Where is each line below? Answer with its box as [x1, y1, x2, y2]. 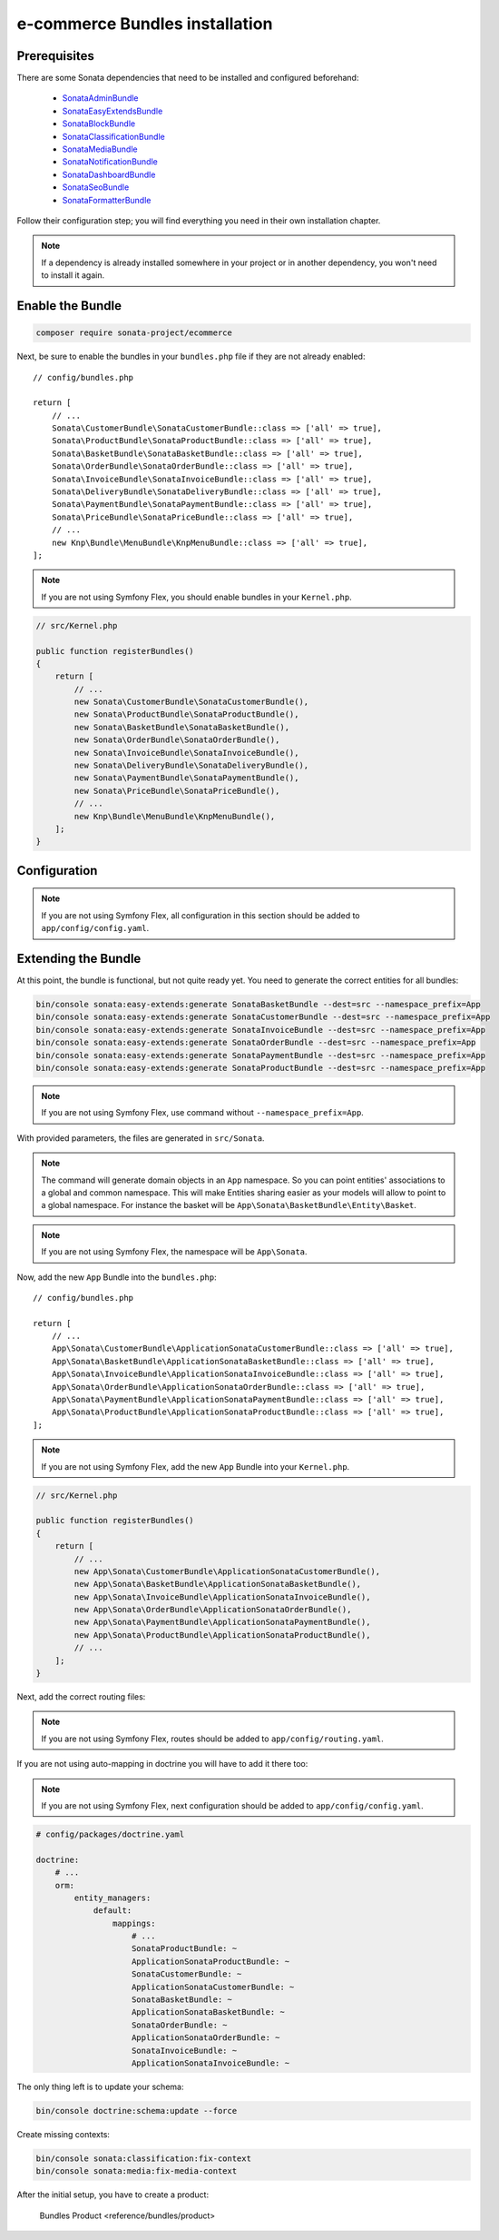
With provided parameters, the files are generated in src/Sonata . [16, 1132, 265, 1144]
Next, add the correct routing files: [16, 1691, 146, 1702]
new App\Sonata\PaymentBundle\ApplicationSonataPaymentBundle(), [73, 1617, 371, 1628]
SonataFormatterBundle [62, 194, 152, 205]
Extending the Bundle [16, 950, 142, 966]
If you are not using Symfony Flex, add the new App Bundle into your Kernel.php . [41, 1461, 350, 1472]
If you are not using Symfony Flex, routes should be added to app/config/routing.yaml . [41, 1733, 385, 1744]
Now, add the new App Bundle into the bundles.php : [16, 1272, 217, 1283]
